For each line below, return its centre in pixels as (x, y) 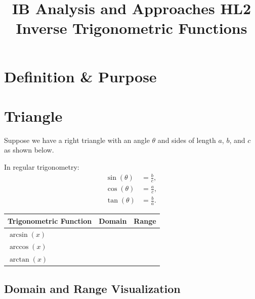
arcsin (18, 235)
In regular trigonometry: (42, 167)
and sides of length (187, 140)
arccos (19, 247)
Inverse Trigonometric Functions (132, 28)
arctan (19, 260)
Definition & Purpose (80, 76)
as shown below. (29, 150)
